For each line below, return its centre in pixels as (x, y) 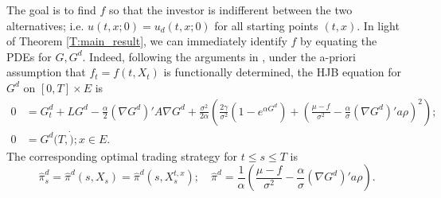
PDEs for (29, 56)
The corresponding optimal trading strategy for (122, 155)
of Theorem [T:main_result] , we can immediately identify (147, 41)
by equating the (339, 41)
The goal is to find (51, 10)
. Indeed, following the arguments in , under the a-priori (219, 56)
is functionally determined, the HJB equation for (282, 72)
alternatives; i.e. (45, 25)
